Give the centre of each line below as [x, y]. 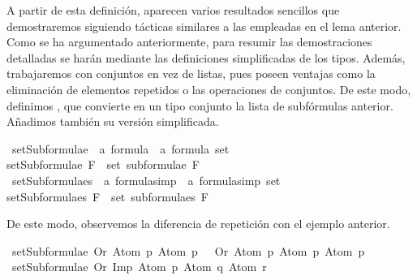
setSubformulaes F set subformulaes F [107, 196]
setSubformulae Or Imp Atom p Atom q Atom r [139, 267]
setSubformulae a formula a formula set [120, 148]
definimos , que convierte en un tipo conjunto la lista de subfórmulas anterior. [200, 105]
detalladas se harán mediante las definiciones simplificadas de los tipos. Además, [206, 57]
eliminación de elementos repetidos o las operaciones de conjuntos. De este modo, [209, 89]
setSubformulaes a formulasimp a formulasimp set [146, 180]
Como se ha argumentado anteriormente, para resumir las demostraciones [189, 42]
